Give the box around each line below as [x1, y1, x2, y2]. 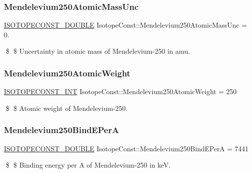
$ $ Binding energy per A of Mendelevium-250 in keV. [5, 160, 171, 170]
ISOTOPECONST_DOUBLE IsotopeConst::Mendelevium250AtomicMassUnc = [4, 20, 247, 30]
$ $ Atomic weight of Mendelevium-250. [5, 103, 128, 113]
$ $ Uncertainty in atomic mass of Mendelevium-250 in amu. [5, 46, 191, 56]
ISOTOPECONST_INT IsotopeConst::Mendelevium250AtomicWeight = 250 [4, 86, 237, 97]
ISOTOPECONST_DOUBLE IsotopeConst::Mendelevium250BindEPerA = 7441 [4, 143, 249, 153]
